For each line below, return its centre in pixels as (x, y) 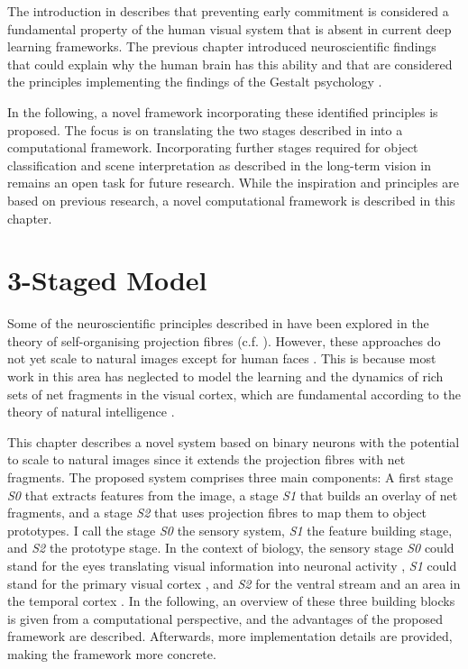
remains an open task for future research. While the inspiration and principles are (233, 183)
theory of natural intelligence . (91, 412)
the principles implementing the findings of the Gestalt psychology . (195, 82)
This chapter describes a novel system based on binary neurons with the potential (234, 441)
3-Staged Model (107, 280)
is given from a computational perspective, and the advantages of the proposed (225, 618)
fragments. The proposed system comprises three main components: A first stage (230, 477)
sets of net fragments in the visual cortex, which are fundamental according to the (234, 394)
